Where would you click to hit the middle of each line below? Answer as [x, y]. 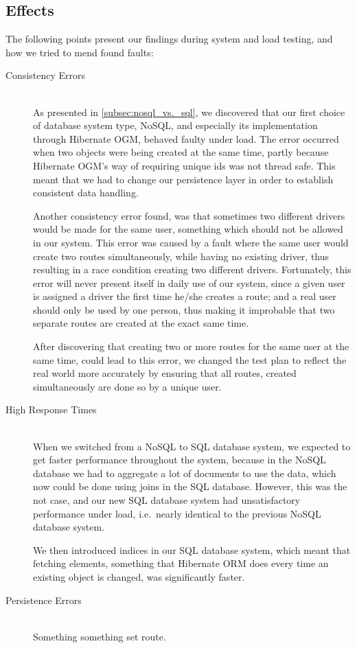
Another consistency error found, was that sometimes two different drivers [189, 215]
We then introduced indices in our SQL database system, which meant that [192, 549]
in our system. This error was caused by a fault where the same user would [191, 242]
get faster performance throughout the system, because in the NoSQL [180, 460]
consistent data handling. [86, 193]
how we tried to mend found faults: [80, 52]
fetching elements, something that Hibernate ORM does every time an [181, 563]
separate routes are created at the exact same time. [141, 323]
